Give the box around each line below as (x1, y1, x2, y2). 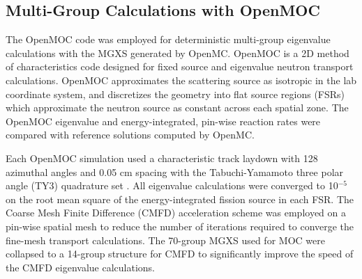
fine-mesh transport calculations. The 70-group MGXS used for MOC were (6, 232, 325, 247)
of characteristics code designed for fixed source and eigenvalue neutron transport (6, 59, 354, 74)
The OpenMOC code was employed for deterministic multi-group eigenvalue (6, 32, 331, 47)
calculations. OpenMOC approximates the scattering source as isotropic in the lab (6, 72, 357, 87)
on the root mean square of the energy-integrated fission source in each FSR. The (6, 191, 354, 206)
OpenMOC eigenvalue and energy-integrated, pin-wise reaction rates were (6, 113, 321, 128)
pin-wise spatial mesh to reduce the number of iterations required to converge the (6, 218, 354, 233)
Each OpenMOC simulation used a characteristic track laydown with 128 (6, 150, 318, 165)
